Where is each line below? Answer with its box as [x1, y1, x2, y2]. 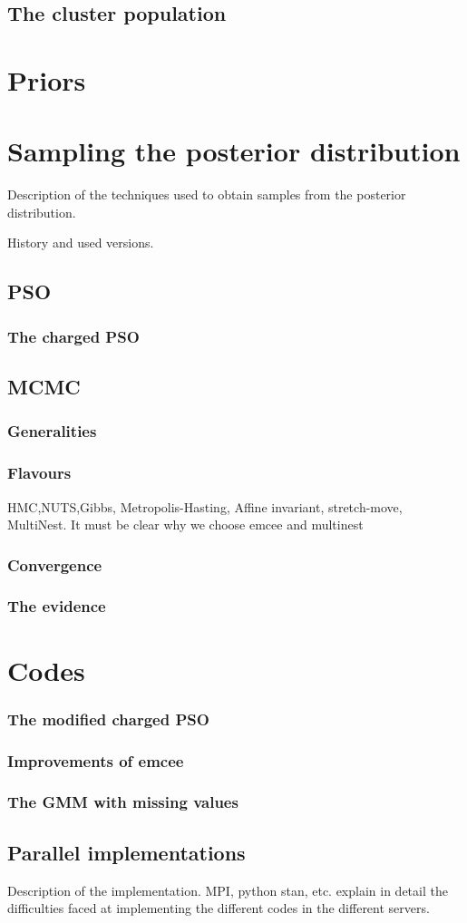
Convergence [7, 553, 102, 576]
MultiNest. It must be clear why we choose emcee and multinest [7, 515, 364, 534]
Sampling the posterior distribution [7, 132, 461, 170]
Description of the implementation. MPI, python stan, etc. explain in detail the [7, 880, 448, 899]
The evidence [7, 595, 106, 617]
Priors [7, 61, 86, 98]
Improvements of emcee [7, 749, 184, 772]
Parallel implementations [7, 838, 246, 866]
